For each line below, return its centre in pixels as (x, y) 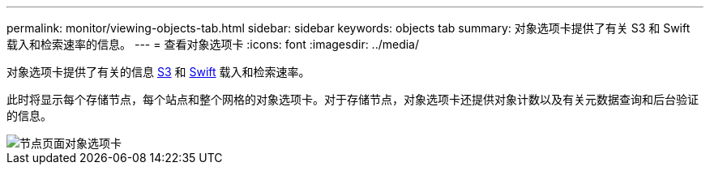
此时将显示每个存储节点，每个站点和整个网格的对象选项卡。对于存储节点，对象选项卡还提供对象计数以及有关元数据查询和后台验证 (353, 99)
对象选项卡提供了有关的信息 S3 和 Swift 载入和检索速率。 (158, 72)
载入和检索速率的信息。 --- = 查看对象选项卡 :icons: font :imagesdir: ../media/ (213, 44)
